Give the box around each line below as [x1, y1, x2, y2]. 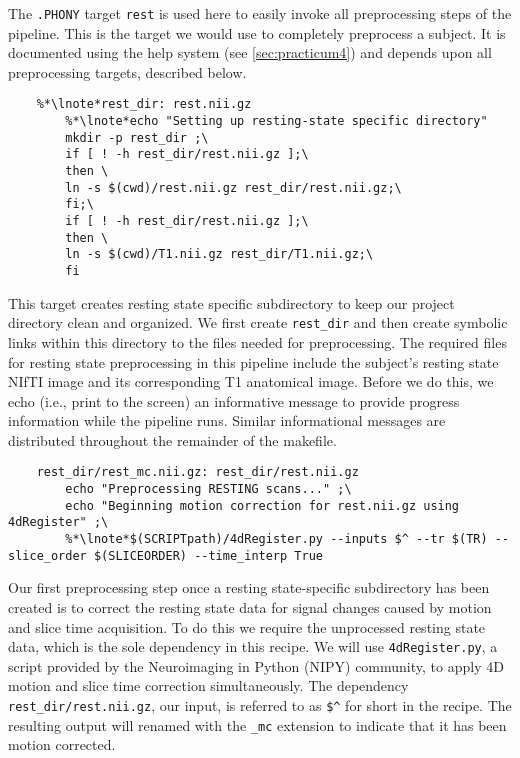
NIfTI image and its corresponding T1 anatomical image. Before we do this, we [8, 371, 494, 392]
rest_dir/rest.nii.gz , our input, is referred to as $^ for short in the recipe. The [8, 695, 512, 716]
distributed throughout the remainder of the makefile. [8, 429, 337, 450]
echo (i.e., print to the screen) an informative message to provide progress [8, 390, 460, 411]
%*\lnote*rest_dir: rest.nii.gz [36, 97, 252, 112]
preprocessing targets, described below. [8, 61, 247, 82]
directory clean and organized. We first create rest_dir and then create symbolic [8, 312, 508, 333]
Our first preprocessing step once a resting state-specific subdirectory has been [8, 577, 490, 598]
